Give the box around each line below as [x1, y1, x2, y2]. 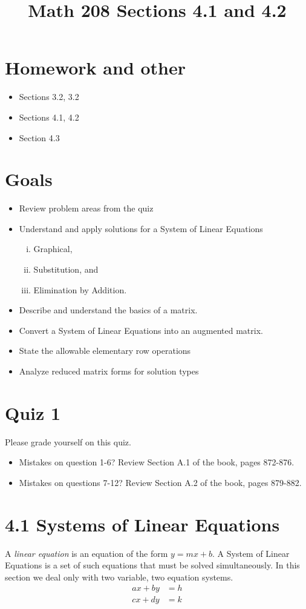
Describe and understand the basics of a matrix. [19, 304, 198, 316]
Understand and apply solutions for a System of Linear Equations [19, 222, 263, 235]
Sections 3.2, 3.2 [19, 90, 79, 103]
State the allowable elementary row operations [19, 344, 191, 357]
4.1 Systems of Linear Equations [5, 511, 280, 536]
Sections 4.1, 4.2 [19, 110, 79, 123]
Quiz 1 [5, 400, 61, 425]
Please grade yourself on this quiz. [5, 435, 131, 448]
